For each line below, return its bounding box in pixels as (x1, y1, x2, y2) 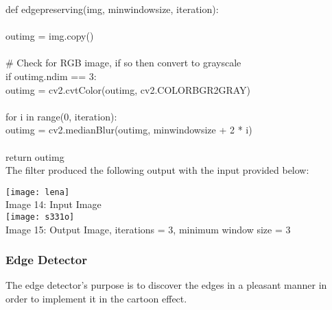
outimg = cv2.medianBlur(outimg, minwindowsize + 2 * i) (5, 122, 252, 137)
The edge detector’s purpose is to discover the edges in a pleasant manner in (5, 278, 327, 292)
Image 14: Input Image (5, 197, 102, 211)
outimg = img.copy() (5, 29, 94, 43)
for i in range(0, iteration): (5, 109, 117, 123)
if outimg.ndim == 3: (5, 68, 97, 83)
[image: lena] (5, 187, 70, 197)
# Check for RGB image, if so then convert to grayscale (5, 55, 241, 70)
